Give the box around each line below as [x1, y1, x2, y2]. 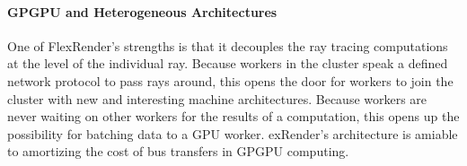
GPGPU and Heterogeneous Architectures [7, 2, 278, 21]
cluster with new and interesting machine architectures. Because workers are [7, 89, 427, 108]
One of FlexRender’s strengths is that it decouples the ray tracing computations [7, 36, 448, 55]
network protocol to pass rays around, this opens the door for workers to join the [7, 71, 454, 90]
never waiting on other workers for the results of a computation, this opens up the [7, 107, 460, 126]
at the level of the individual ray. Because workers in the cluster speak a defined [7, 54, 448, 73]
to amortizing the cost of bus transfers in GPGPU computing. [7, 142, 349, 161]
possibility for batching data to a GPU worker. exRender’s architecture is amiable [7, 124, 458, 143]
